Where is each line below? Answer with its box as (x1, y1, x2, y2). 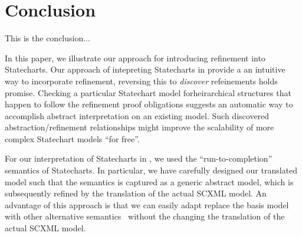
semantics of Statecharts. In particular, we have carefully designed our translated (5, 164, 298, 176)
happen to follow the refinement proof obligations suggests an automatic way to (5, 98, 293, 110)
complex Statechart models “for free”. (5, 132, 140, 145)
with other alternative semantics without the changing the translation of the (5, 210, 285, 222)
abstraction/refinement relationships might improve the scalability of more (5, 121, 274, 133)
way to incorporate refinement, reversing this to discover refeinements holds (5, 74, 278, 87)
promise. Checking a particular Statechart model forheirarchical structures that (5, 86, 291, 99)
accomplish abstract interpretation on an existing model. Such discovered (5, 109, 270, 122)
